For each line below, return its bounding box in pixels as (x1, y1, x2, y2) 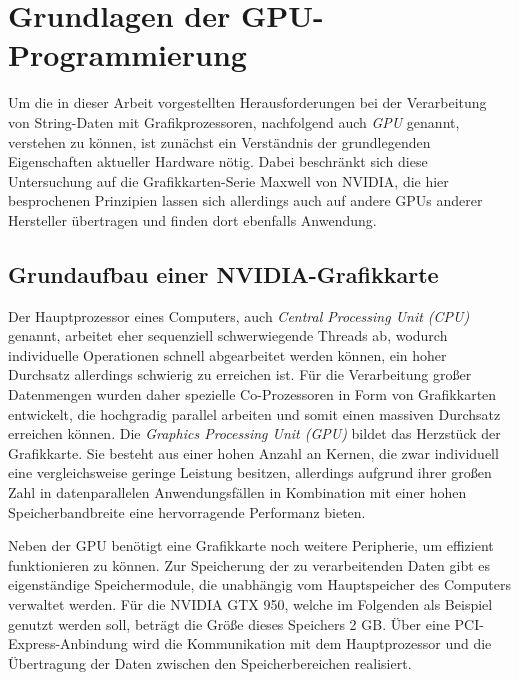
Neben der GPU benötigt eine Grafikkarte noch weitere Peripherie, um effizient (8, 535, 494, 556)
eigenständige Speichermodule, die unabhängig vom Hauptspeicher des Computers (8, 574, 511, 595)
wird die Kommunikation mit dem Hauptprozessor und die (132, 633, 492, 654)
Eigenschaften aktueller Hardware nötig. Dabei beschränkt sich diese (8, 151, 428, 172)
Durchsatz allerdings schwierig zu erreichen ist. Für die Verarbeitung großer (8, 364, 472, 385)
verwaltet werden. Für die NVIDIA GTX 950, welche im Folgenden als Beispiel (8, 593, 493, 614)
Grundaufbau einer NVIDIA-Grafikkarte (8, 258, 439, 289)
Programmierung (8, 34, 247, 75)
